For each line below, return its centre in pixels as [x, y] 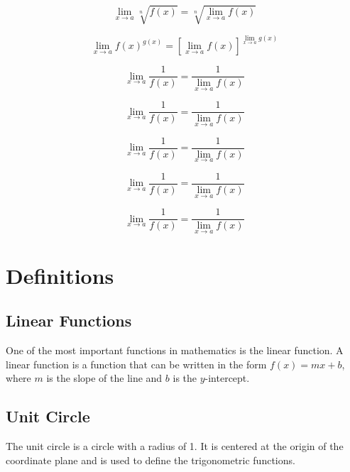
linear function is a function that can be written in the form [136, 364]
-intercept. [227, 378]
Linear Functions [69, 320]
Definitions [60, 275]
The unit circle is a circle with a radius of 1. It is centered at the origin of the [175, 446]
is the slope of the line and [104, 378]
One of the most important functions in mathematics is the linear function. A [175, 350]
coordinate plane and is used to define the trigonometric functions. [151, 460]
